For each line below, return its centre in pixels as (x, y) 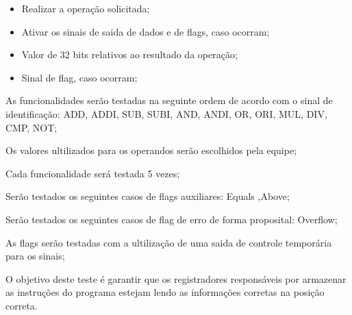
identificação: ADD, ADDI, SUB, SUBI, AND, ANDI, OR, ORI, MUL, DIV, (166, 113)
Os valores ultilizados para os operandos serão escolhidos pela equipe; (151, 150)
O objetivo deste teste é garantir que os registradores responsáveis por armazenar (176, 278)
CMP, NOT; (32, 127)
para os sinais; (35, 256)
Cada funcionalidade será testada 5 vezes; (93, 173)
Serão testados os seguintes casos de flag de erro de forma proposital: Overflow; (172, 219)
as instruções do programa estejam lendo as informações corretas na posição (165, 292)
